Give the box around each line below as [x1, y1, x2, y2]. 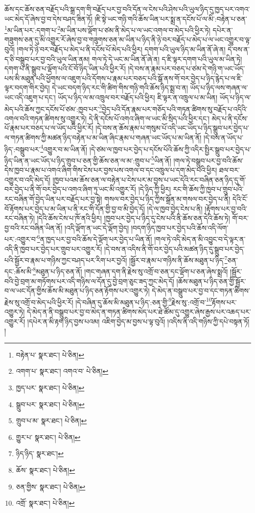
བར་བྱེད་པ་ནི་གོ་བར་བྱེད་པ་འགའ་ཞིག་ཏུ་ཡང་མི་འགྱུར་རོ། [4, 184, 136, 194]
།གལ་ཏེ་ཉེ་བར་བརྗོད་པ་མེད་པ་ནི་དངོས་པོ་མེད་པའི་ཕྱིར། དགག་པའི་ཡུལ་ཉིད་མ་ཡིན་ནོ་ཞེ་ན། [17, 44, 226, 54]
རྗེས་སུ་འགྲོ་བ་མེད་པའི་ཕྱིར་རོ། [4, 297, 73, 307]
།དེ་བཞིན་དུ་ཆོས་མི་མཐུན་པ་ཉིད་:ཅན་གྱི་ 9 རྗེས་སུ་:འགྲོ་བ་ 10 [75, 295, 212, 307]
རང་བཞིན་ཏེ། [4, 213, 35, 223]
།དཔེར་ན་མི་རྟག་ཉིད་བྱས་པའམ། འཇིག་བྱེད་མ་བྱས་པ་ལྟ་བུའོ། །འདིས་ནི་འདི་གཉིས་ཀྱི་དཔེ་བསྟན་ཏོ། [27, 316, 250, 326]
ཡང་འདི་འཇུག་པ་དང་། [4, 92, 56, 102]
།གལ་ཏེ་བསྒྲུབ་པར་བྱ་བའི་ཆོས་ [173, 155, 244, 165]
